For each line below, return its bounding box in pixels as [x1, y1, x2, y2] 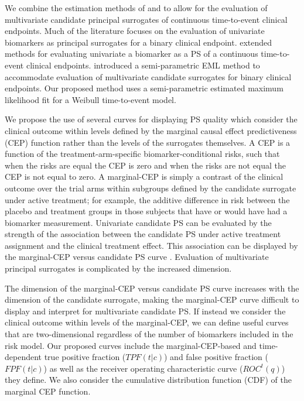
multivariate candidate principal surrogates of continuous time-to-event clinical [5, 13, 288, 25]
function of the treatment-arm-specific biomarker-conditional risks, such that [5, 148, 280, 160]
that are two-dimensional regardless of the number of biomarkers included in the [5, 328, 293, 340]
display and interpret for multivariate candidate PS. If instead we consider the [5, 304, 286, 317]
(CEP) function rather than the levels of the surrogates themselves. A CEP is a [5, 136, 291, 148]
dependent [5, 351, 42, 363]
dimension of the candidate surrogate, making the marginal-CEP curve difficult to [5, 293, 299, 306]
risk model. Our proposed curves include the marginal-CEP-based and [5, 339, 257, 351]
